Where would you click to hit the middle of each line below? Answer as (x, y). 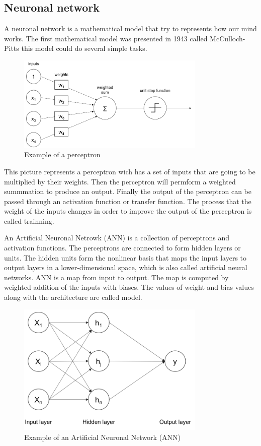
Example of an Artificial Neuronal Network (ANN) (103, 437)
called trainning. (29, 220)
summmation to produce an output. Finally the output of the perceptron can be (128, 191)
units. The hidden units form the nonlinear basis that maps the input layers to (125, 257)
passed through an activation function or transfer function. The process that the (128, 201)
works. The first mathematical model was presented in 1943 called (106, 38)
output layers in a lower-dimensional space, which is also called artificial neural (126, 267)
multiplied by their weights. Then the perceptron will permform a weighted (120, 181)
